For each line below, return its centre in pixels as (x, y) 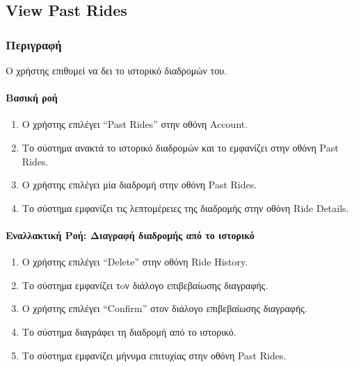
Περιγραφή (34, 44)
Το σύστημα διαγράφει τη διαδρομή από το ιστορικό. (129, 331)
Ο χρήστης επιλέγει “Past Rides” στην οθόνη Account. (135, 124)
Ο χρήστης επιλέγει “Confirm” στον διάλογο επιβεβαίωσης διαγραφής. (164, 308)
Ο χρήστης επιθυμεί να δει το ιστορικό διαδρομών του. (116, 70)
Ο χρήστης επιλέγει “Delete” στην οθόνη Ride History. (135, 262)
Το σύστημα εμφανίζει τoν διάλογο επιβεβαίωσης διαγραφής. (145, 285)
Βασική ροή (32, 98)
